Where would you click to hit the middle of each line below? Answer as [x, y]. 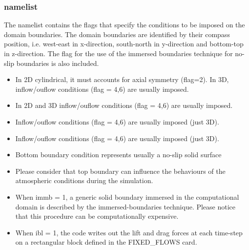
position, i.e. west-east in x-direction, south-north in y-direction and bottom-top [124, 44]
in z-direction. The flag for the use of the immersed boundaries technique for [118, 53]
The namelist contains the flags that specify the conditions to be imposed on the [124, 25]
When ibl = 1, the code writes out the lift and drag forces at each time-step [129, 232]
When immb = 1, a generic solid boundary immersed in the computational [127, 197]
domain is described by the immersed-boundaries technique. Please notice [125, 206]
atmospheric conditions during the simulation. [84, 180]
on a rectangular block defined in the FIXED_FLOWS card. [106, 242]
